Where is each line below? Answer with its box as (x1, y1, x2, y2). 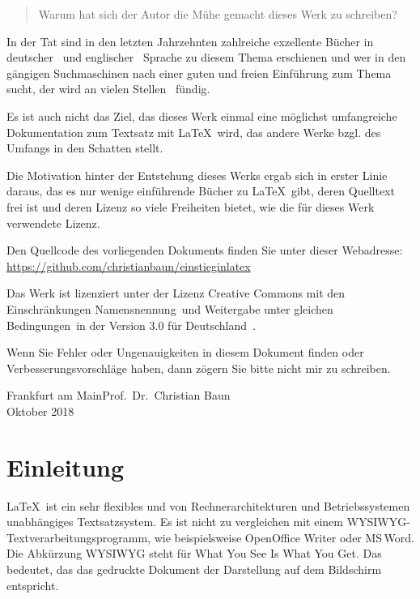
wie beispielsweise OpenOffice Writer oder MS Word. (154, 528, 414, 546)
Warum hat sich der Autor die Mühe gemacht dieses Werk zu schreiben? (38, 6, 397, 22)
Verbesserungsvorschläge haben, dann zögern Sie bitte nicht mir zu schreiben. (6, 359, 391, 376)
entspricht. (6, 576, 59, 593)
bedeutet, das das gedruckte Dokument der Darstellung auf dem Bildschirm (6, 560, 382, 577)
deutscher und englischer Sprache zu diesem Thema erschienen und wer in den (6, 49, 406, 66)
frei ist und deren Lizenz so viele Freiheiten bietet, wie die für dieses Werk (6, 198, 375, 215)
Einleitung (6, 450, 125, 483)
